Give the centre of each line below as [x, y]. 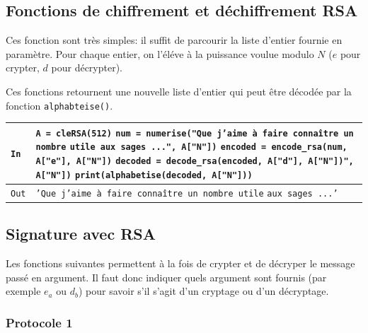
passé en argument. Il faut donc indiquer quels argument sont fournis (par [166, 277]
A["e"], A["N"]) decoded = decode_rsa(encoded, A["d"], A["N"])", [195, 162]
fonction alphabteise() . [59, 105]
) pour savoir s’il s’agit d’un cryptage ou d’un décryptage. [203, 291]
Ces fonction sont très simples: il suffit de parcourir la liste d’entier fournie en [174, 40]
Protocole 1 [39, 322]
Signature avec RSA [81, 234]
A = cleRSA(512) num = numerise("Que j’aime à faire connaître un [195, 133]
